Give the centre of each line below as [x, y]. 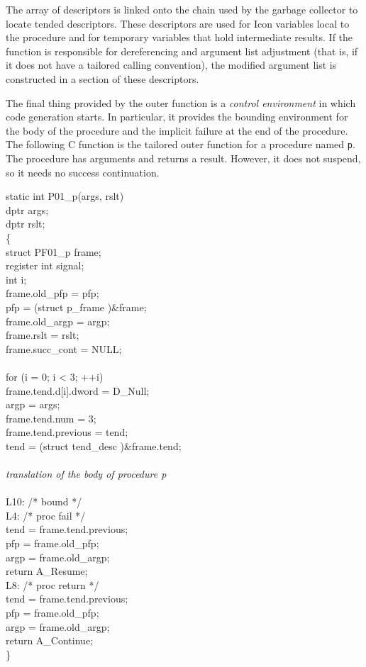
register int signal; [45, 265]
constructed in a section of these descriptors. [102, 78]
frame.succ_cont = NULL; [64, 348]
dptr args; [27, 209]
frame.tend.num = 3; [51, 418]
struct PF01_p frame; [54, 251]
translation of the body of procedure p [86, 474]
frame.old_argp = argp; [58, 321]
